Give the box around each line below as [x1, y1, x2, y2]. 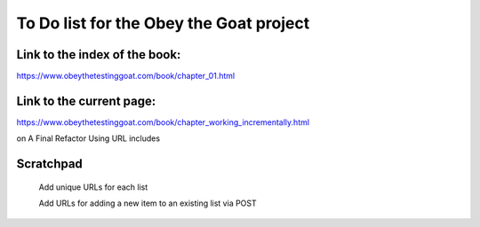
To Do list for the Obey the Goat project [16, 13, 310, 33]
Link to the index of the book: [16, 47, 181, 62]
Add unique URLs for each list [38, 182, 148, 192]
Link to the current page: [16, 93, 156, 108]
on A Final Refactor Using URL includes [16, 133, 160, 144]
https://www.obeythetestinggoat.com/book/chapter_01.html [16, 71, 236, 82]
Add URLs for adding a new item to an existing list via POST [38, 198, 257, 208]
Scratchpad [16, 156, 84, 172]
